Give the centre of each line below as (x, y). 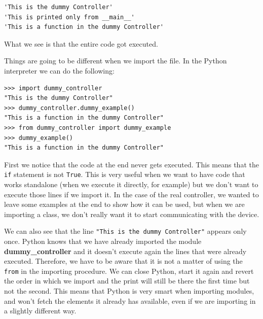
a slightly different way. (40, 311)
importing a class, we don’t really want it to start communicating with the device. (132, 214)
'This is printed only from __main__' (69, 17)
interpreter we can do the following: (59, 70)
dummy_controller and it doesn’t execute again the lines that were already (125, 251)
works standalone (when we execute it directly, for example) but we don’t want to (131, 184)
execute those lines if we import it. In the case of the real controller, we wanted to (131, 194)
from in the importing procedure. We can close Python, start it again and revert (129, 271)
